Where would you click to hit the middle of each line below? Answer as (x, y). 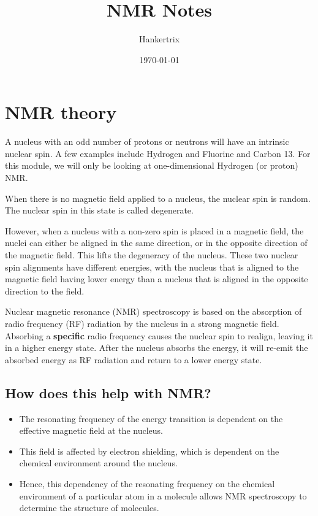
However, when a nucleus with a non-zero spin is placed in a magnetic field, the (154, 230)
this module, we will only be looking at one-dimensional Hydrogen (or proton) (152, 165)
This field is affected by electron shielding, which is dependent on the (149, 451)
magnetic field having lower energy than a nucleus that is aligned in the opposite (157, 279)
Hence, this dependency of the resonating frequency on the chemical (147, 483)
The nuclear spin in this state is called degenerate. (99, 210)
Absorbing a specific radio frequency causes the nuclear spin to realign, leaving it (159, 335)
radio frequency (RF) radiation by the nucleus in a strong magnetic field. (142, 323)
